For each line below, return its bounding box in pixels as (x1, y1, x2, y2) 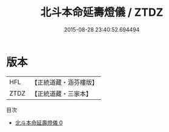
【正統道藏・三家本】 (31, 89, 93, 97)
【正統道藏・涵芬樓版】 (31, 78, 99, 87)
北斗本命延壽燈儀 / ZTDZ (40, 5, 164, 19)
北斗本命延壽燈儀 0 (15, 119, 63, 126)
